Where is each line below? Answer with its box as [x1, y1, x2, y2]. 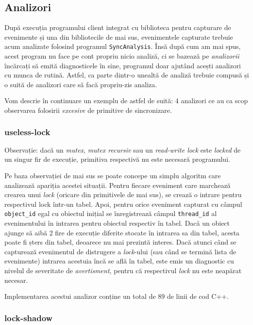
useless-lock [4, 125, 51, 138]
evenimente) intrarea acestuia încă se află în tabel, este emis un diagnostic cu [4, 256, 234, 266]
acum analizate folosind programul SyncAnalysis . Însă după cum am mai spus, [4, 41, 241, 51]
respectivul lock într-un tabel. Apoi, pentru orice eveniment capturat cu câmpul [4, 199, 242, 209]
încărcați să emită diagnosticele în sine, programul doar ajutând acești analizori [4, 60, 241, 70]
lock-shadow [4, 311, 53, 324]
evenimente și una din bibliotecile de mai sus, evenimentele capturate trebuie [4, 31, 233, 42]
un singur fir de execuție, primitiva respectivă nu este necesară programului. [4, 154, 230, 164]
